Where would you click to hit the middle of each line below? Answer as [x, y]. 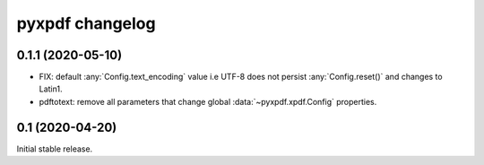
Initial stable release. [55, 149]
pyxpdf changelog [86, 23]
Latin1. [51, 89]
